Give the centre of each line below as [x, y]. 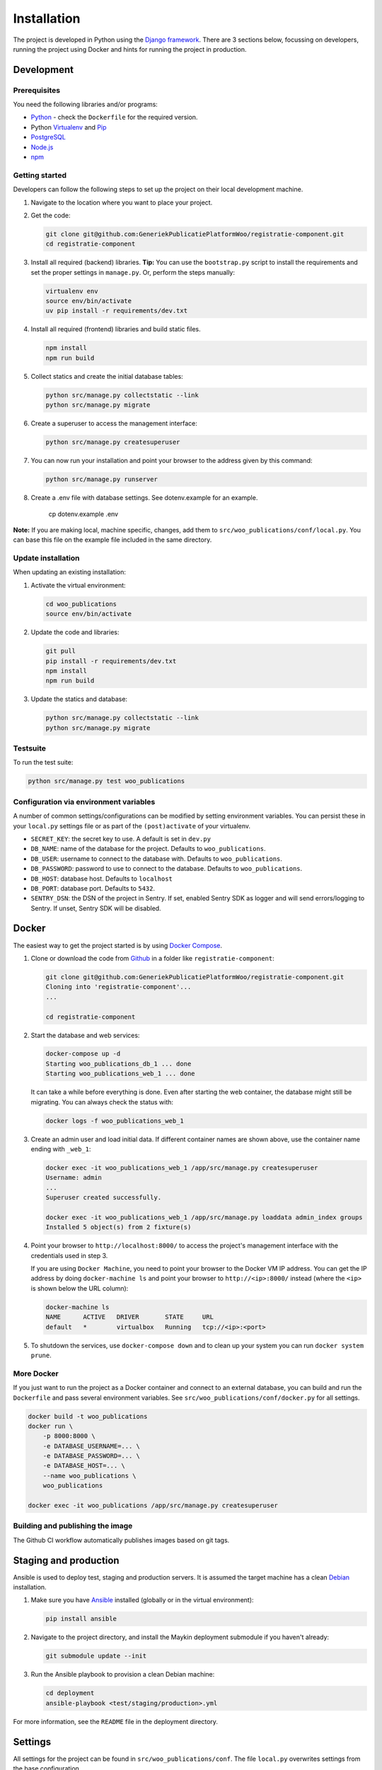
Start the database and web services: [85, 1035]
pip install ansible [81, 1619]
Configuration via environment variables [84, 801]
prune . [41, 1355]
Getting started [40, 175]
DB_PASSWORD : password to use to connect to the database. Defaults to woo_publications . [167, 869]
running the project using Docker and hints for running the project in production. [130, 49]
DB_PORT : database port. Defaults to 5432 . [93, 888]
